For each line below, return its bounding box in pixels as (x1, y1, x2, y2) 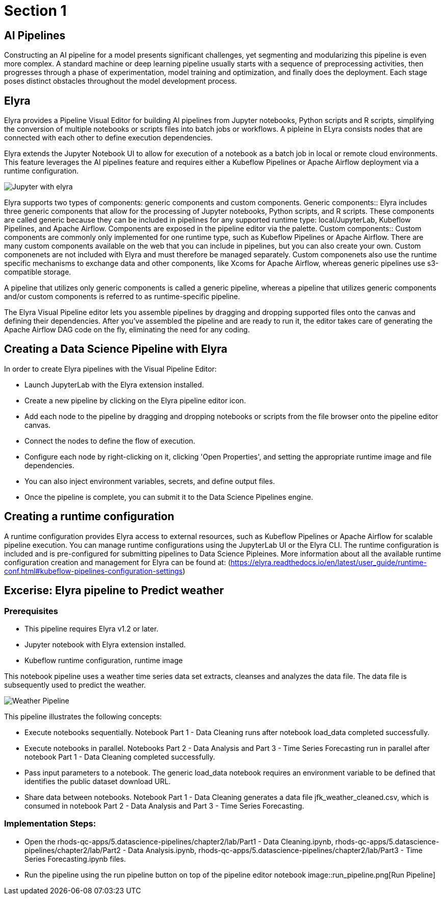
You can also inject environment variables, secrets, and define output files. (24, 476, 275, 485)
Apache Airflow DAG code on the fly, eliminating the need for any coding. (4, 325, 250, 334)
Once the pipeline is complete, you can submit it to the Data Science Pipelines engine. (24, 492, 313, 501)
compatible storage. (4, 268, 71, 277)
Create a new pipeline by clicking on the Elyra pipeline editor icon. (24, 396, 246, 405)
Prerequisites (4, 605, 58, 616)
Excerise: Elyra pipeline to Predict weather (4, 584, 224, 597)
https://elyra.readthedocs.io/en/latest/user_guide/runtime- (230, 557, 427, 567)
